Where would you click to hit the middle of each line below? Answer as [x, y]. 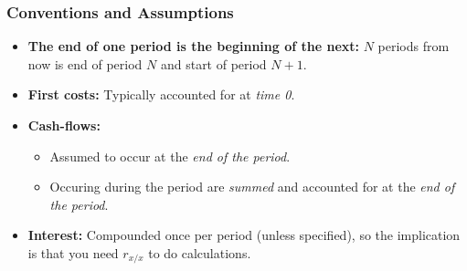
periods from [414, 46]
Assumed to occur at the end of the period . [170, 156]
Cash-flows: [64, 125]
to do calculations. [200, 252]
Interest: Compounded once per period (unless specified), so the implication [244, 235]
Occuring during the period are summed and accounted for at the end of [252, 187]
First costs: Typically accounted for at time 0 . [161, 94]
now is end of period [85, 63]
